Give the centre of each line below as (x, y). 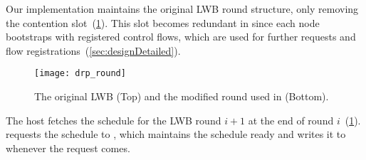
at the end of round (291, 120)
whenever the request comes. (68, 148)
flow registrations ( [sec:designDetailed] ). (93, 50)
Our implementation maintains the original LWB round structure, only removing (182, 9)
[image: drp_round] (80, 74)
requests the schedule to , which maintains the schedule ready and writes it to (176, 134)
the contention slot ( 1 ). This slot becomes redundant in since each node (163, 22)
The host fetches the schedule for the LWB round (114, 120)
